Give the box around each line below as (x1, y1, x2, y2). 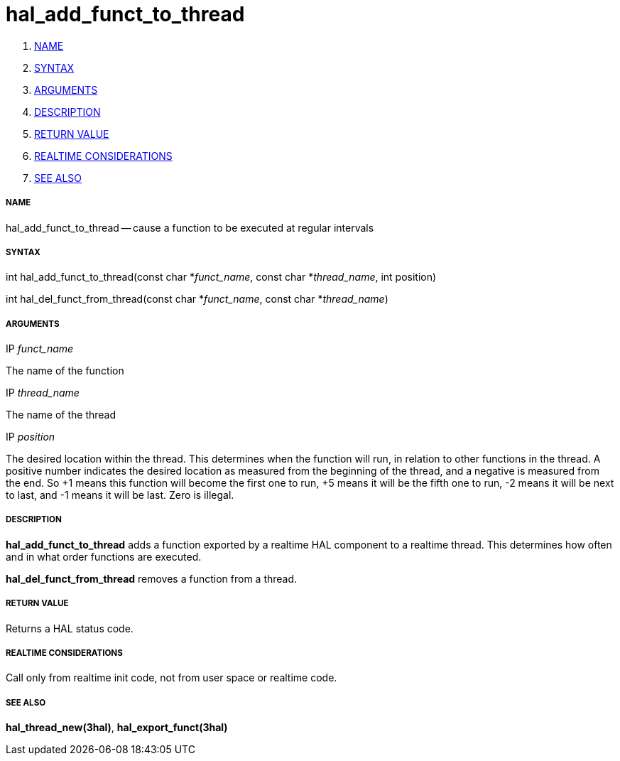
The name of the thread (6, 409, 116, 421)
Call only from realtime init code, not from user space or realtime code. (6, 671, 337, 684)
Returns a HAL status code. (6, 622, 134, 635)
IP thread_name (6, 387, 80, 399)
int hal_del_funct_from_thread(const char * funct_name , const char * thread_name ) (6, 293, 388, 306)
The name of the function (6, 365, 124, 377)
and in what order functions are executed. (6, 550, 202, 563)
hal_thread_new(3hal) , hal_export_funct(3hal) (6, 721, 228, 734)
